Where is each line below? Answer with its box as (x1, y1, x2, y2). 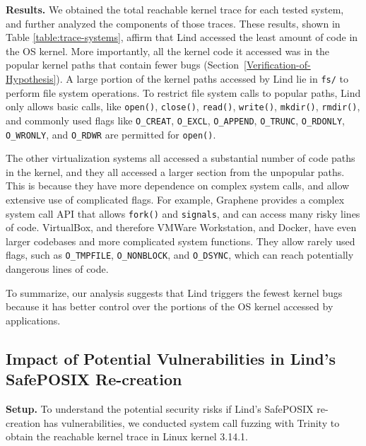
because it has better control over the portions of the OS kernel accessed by (6, 299, 333, 314)
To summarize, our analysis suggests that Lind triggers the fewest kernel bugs (6, 285, 343, 300)
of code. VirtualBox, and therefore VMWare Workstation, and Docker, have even (6, 220, 357, 235)
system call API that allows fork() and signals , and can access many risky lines (6, 206, 360, 221)
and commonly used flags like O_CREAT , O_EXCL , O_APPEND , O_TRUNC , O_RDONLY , (6, 112, 346, 127)
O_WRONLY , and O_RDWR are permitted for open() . (6, 127, 216, 141)
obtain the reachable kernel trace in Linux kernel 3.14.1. (6, 429, 248, 444)
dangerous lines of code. (6, 262, 109, 276)
